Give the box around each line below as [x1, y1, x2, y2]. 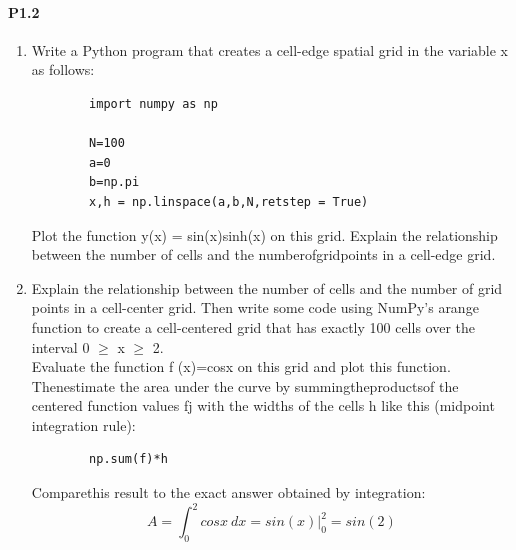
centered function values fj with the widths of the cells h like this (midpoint [31, 395, 495, 416]
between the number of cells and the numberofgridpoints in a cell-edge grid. [31, 244, 496, 265]
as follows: [31, 59, 95, 80]
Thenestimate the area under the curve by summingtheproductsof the [31, 375, 459, 396]
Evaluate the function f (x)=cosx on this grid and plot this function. [31, 356, 451, 377]
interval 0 [31, 336, 90, 357]
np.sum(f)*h [89, 452, 168, 467]
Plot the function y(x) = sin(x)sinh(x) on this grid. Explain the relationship [31, 224, 498, 245]
